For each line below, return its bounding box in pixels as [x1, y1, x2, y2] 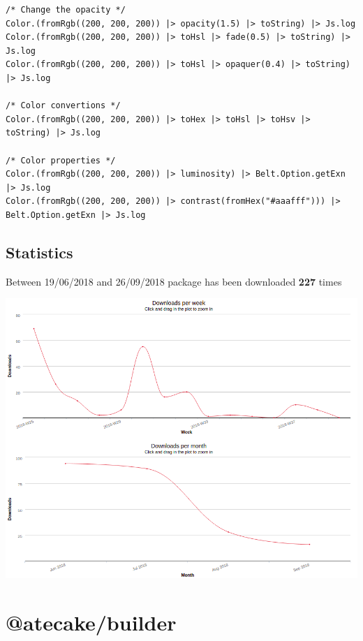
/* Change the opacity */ [6, 5, 126, 15]
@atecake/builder [6, 608, 177, 637]
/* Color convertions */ [6, 101, 121, 111]
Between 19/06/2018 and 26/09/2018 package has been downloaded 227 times [6, 274, 342, 288]
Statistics [6, 241, 73, 263]
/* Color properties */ [6, 155, 116, 165]
